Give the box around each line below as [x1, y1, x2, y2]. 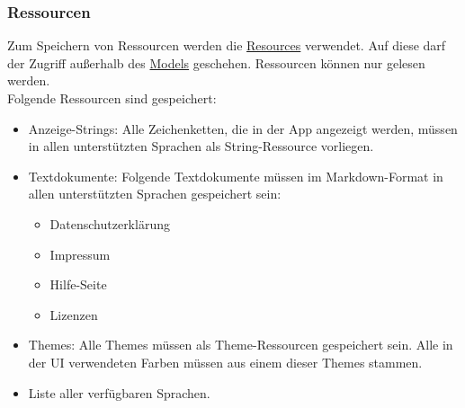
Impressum [49, 244, 111, 263]
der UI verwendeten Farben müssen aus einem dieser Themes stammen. [28, 352, 423, 371]
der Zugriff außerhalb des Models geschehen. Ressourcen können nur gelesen [7, 53, 425, 72]
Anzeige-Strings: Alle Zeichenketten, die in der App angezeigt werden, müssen [28, 119, 458, 137]
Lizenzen [49, 305, 98, 324]
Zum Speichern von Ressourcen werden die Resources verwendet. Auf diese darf [7, 36, 446, 55]
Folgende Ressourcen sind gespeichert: [7, 89, 217, 107]
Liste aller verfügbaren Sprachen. [28, 383, 210, 402]
